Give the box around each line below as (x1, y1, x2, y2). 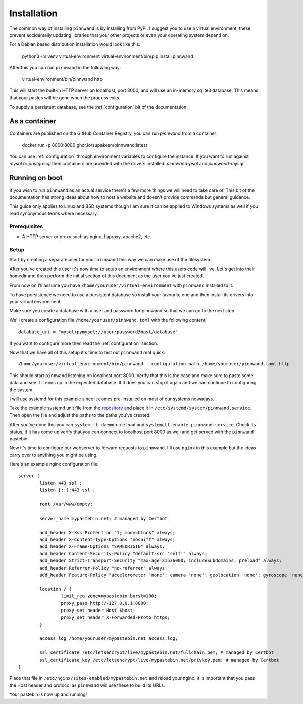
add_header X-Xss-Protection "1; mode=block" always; (39, 530, 176, 535)
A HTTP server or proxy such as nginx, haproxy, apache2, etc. (22, 233, 151, 240)
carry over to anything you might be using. (9, 452, 98, 458)
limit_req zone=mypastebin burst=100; (61, 593, 157, 599)
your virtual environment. (9, 299, 62, 305)
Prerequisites (9, 223, 43, 230)
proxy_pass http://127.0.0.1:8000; (61, 600, 149, 606)
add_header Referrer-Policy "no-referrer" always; (39, 565, 168, 571)
